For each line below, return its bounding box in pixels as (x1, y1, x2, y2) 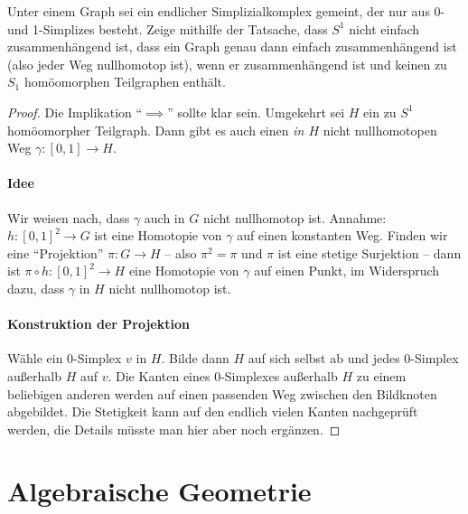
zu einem (356, 366, 407, 385)
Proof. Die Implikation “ (7, 102, 143, 121)
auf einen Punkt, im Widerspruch (254, 261, 440, 280)
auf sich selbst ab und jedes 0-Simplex (248, 349, 459, 368)
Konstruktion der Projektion (7, 314, 190, 333)
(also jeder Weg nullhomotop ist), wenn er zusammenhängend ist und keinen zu (7, 54, 447, 73)
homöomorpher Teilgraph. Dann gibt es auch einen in (7, 120, 304, 139)
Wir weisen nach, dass (7, 208, 130, 227)
